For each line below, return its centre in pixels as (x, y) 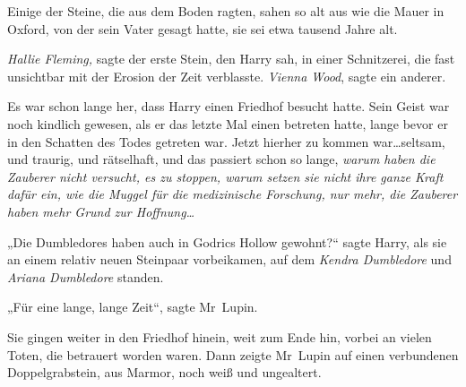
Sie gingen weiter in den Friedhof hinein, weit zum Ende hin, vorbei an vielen (220, 336)
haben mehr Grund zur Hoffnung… (101, 211)
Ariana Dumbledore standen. (86, 276)
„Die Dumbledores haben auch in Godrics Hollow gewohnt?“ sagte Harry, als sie (227, 241)
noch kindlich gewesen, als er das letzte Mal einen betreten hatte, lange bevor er (228, 123)
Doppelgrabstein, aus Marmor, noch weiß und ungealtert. (164, 372)
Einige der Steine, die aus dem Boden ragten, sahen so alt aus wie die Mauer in (226, 11)
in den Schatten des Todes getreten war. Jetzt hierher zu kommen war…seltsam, (226, 141)
